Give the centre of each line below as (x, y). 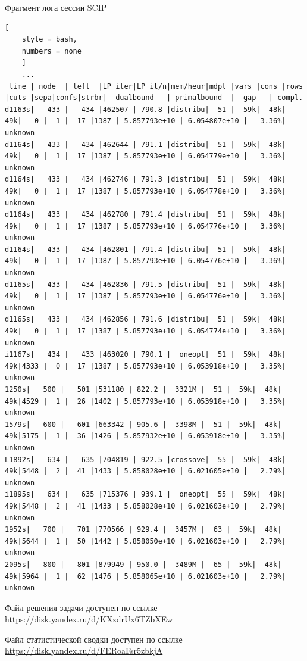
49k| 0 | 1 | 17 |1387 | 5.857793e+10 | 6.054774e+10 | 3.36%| (145, 331)
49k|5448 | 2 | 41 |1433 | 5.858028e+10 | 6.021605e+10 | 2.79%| (145, 471)
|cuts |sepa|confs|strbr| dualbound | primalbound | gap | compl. (154, 98)
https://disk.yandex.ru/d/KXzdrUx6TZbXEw (89, 619)
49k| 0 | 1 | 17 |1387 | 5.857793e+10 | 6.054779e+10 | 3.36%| (145, 156)
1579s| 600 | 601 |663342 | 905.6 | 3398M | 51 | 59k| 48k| (143, 424)
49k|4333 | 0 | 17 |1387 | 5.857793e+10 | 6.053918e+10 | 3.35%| (145, 366)
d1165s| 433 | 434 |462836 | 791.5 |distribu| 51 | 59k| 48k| (145, 284)
